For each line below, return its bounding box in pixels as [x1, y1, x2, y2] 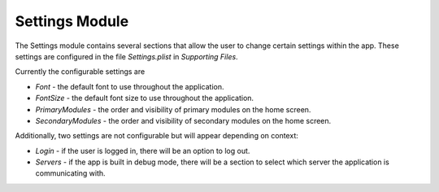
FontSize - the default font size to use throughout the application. [35, 94, 254, 103]
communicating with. [35, 168, 106, 178]
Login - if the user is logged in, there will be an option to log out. [35, 146, 250, 155]
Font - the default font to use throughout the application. [35, 81, 224, 91]
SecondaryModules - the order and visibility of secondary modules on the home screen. [35, 116, 332, 125]
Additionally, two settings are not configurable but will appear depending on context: [15, 131, 298, 141]
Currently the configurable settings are [15, 67, 146, 76]
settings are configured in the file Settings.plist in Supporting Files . [15, 51, 239, 61]
